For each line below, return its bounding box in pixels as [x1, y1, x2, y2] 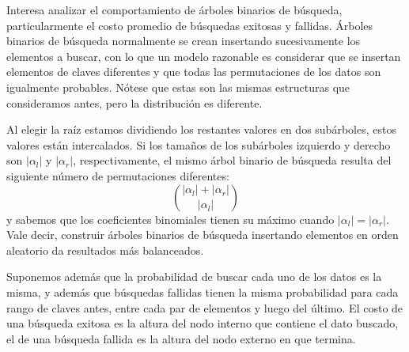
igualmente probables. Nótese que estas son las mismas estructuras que [6, 78, 350, 95]
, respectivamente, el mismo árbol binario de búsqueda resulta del [73, 152, 392, 168]
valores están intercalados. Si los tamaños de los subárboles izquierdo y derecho [6, 136, 391, 153]
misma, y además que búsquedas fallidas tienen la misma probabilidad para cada [6, 283, 399, 300]
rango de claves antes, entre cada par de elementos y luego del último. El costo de [6, 299, 403, 316]
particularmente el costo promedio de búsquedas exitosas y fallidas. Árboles [6, 17, 373, 33]
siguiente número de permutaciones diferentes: [6, 167, 229, 184]
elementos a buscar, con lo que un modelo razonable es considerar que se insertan [6, 47, 401, 64]
